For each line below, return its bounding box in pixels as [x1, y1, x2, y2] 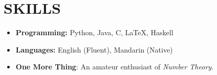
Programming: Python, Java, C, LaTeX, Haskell [15, 27, 173, 38]
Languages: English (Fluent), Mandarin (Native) [15, 44, 173, 55]
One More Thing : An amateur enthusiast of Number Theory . [15, 61, 214, 72]
